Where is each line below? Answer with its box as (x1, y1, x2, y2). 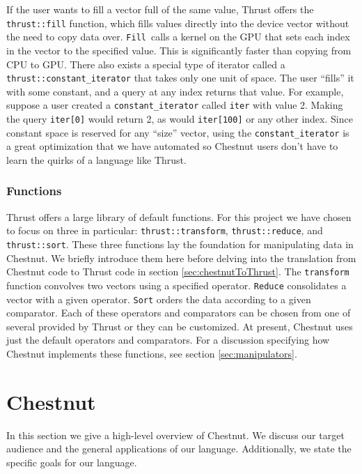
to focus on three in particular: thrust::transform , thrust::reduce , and (6, 223, 323, 238)
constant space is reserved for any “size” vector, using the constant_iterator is (6, 125, 349, 139)
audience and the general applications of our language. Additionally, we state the (6, 441, 352, 456)
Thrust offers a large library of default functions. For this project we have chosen (6, 209, 352, 224)
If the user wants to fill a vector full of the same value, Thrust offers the (6, 2, 314, 16)
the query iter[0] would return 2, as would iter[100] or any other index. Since (6, 112, 353, 125)
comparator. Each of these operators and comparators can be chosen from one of (6, 305, 351, 320)
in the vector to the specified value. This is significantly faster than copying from (6, 43, 352, 57)
